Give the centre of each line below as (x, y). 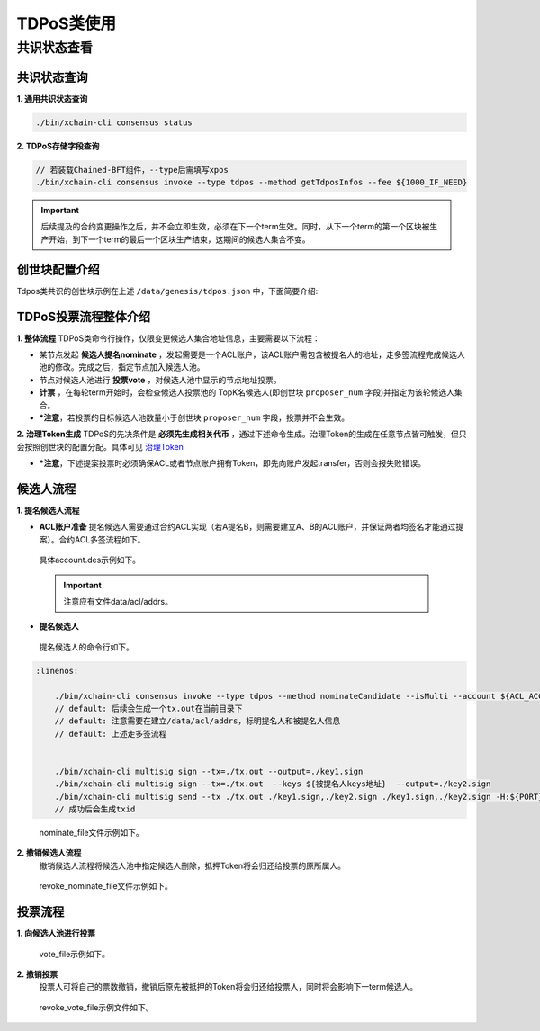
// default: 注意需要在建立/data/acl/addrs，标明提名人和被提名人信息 (198, 721)
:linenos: (57, 671)
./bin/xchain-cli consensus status (114, 122)
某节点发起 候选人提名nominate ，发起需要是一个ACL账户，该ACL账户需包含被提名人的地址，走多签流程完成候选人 (252, 354)
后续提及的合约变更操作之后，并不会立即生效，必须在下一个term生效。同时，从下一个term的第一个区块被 (235, 227)
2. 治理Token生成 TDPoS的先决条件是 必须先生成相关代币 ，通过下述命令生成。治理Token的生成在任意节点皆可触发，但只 (242, 434)
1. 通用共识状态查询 (52, 98)
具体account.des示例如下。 (90, 560)
